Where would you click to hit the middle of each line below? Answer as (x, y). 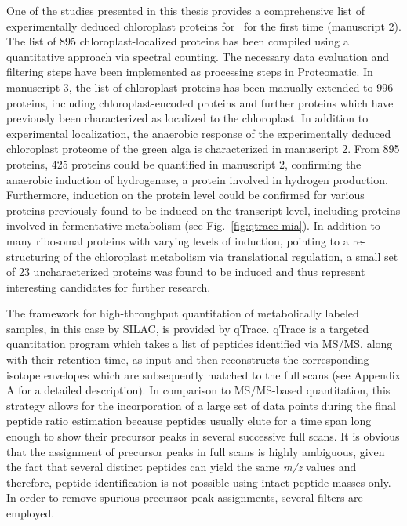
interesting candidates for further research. (109, 287)
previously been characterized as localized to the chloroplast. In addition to (187, 118)
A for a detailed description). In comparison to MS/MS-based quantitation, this (198, 390)
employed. (31, 513)
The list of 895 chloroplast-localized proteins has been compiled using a (178, 41)
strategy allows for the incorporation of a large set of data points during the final (201, 405)
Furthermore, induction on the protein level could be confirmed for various (185, 195)
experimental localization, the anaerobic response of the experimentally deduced (199, 133)
